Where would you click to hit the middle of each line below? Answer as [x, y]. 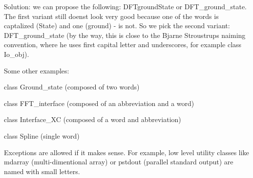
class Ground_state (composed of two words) [72, 87]
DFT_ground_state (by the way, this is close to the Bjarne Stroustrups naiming [125, 35]
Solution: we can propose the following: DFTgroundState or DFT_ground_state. [125, 6]
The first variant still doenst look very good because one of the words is [111, 16]
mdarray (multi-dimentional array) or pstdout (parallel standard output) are [119, 162]
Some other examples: [37, 70]
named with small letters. [42, 171]
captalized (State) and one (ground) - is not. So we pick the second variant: [117, 26]
